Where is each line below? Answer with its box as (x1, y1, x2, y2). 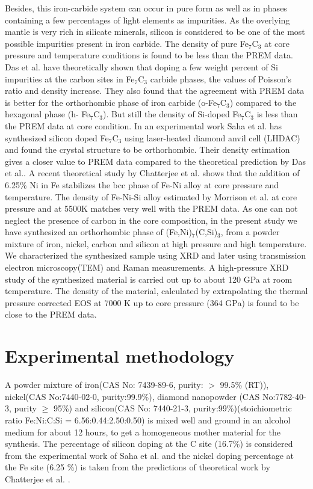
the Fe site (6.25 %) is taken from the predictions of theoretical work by (5, 461, 270, 473)
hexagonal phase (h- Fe (5, 108, 90, 120)
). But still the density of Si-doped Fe (102, 108, 241, 120)
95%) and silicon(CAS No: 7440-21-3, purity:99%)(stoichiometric (53, 402, 292, 414)
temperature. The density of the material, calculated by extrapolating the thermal (5, 284, 308, 297)
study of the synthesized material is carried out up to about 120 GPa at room (5, 272, 293, 285)
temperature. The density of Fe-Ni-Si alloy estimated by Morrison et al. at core (5, 190, 297, 203)
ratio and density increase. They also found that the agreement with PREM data (5, 84, 305, 97)
